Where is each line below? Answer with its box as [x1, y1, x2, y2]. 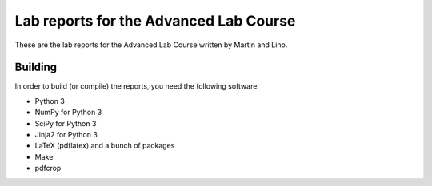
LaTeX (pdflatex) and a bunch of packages [34, 140, 175, 151]
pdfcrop [34, 164, 62, 173]
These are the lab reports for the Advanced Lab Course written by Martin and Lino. [14, 40, 288, 49]
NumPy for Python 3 [34, 108, 102, 117]
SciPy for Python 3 [34, 118, 97, 128]
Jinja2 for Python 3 [34, 130, 98, 140]
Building [14, 61, 58, 74]
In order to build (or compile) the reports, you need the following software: [14, 81, 260, 91]
